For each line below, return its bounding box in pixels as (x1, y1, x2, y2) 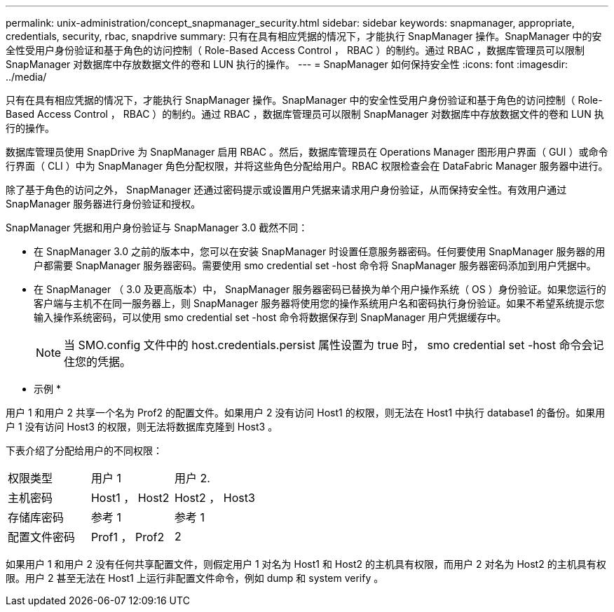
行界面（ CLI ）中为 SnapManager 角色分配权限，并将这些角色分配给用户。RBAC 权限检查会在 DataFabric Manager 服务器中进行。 (6, 160, 608, 172)
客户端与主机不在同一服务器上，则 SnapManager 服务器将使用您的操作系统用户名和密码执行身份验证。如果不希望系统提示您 (34, 297, 605, 309)
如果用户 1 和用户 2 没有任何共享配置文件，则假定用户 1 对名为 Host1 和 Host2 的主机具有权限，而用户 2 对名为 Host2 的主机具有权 (6, 558, 606, 570)
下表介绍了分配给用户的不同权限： (6, 444, 163, 456)
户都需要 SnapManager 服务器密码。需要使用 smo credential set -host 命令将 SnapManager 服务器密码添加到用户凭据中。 (34, 259, 596, 271)
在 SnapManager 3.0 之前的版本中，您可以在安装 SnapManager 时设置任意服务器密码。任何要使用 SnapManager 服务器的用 (34, 245, 606, 257)
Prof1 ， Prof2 (90, 530, 165, 544)
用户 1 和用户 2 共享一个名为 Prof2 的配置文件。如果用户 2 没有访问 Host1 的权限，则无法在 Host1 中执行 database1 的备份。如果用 (6, 407, 606, 419)
